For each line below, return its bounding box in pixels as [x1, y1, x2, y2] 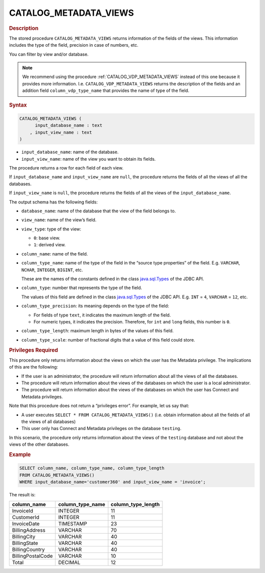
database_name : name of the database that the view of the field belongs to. [21, 208, 176, 214]
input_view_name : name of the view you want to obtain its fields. [21, 156, 156, 162]
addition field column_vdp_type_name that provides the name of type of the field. [22, 87, 189, 93]
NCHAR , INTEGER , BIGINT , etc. [21, 267, 83, 273]
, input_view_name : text [29, 129, 92, 135]
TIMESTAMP [58, 520, 87, 527]
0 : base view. [33, 235, 61, 241]
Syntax [9, 101, 27, 108]
